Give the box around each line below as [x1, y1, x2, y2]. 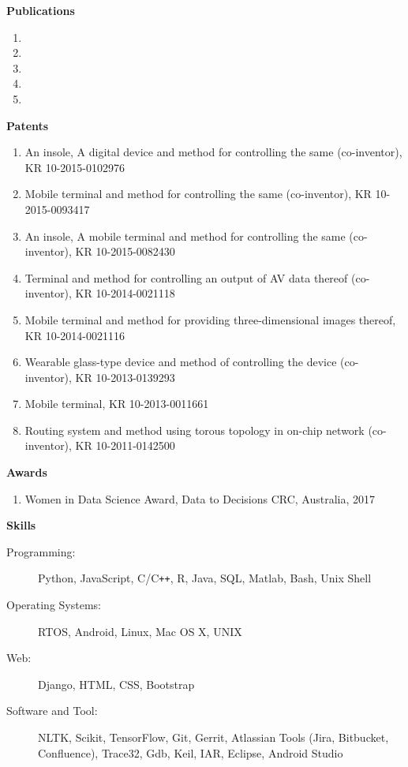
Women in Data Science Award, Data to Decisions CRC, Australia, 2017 [24, 490, 376, 507]
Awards [6, 464, 47, 481]
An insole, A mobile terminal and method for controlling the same [24, 227, 346, 244]
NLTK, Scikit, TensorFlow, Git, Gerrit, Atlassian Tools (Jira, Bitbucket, [38, 729, 389, 746]
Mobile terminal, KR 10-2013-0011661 [24, 395, 209, 412]
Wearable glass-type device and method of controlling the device [24, 354, 337, 370]
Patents [6, 117, 49, 133]
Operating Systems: [6, 597, 101, 613]
